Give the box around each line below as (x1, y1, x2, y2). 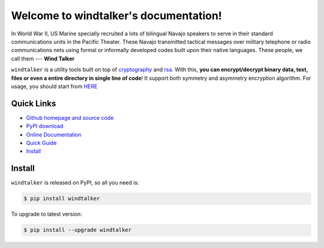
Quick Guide (26, 139, 57, 146)
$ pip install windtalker (23, 195, 100, 202)
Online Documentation (26, 131, 82, 138)
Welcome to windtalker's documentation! (11, 9, 222, 22)
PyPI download (26, 123, 64, 130)
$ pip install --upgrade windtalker (23, 226, 132, 234)
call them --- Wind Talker (11, 55, 75, 62)
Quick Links (11, 98, 56, 108)
